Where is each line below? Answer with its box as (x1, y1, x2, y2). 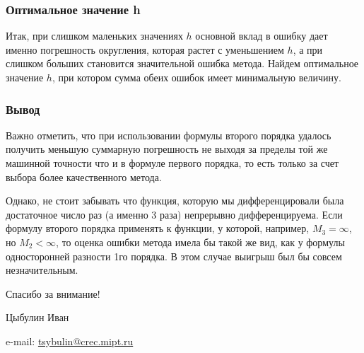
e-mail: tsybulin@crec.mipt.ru (6, 333, 134, 348)
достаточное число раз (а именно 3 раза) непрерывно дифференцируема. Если (6, 207, 343, 221)
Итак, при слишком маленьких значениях (6, 28, 183, 43)
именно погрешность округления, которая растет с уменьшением (6, 42, 284, 57)
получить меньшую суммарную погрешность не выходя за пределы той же (6, 141, 328, 156)
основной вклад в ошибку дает (195, 28, 328, 43)
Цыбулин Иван (6, 310, 69, 325)
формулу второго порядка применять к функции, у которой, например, (6, 221, 310, 236)
